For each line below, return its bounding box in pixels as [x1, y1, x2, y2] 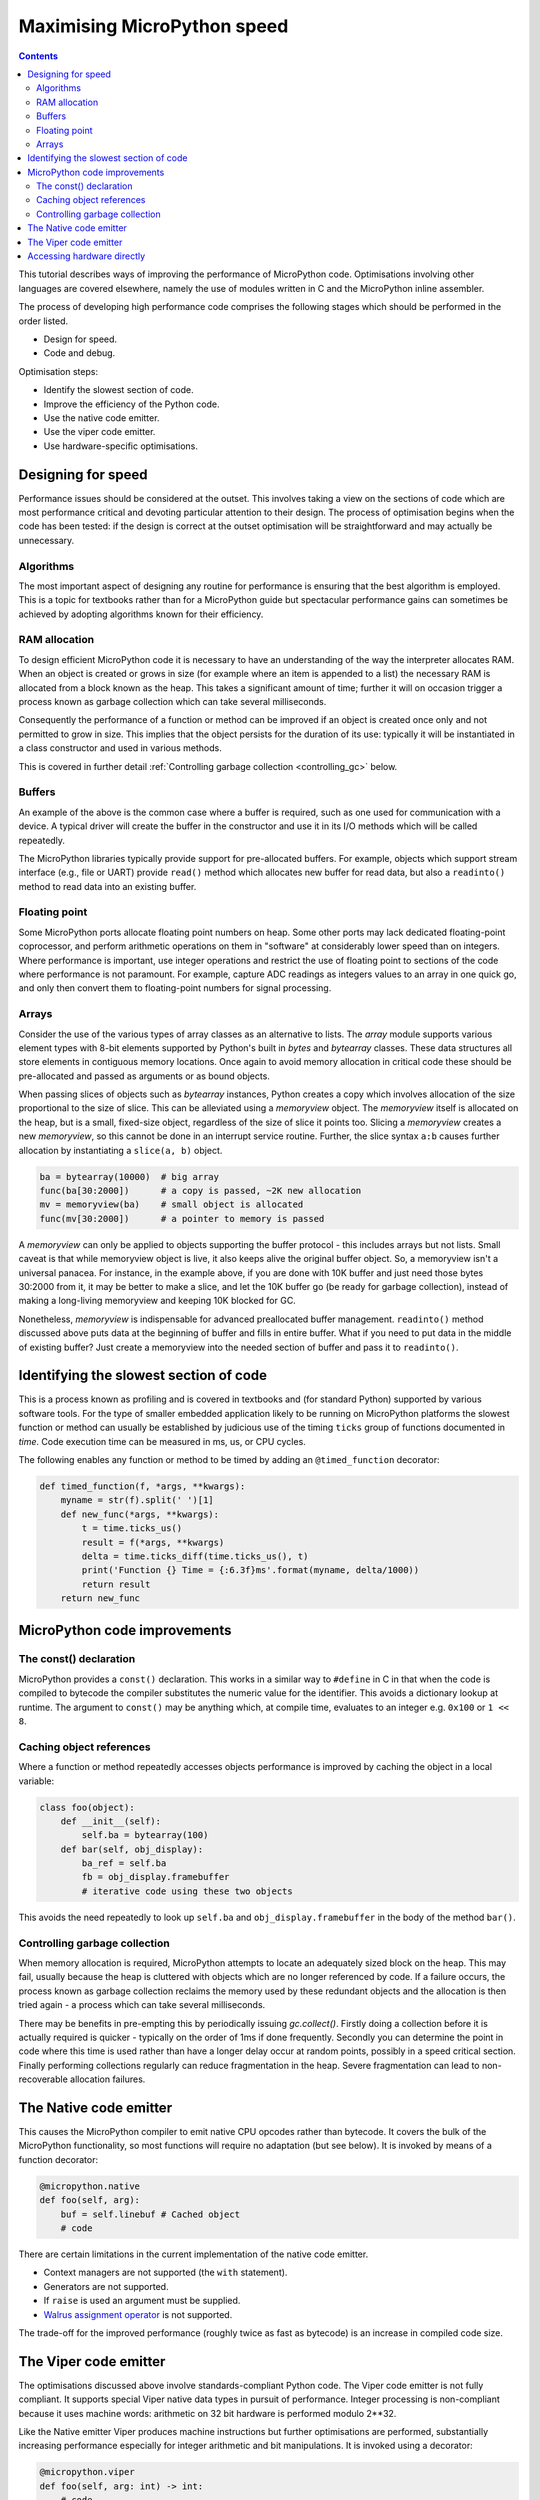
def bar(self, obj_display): [60, 1843, 204, 1855]
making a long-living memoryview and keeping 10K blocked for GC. [18, 1295, 297, 1307]
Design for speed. [43, 333, 118, 345]
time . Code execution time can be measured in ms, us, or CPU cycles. [18, 1435, 307, 1447]
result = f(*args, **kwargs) [81, 1536, 225, 1548]
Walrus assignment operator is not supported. [43, 2308, 233, 2320]
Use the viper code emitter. [43, 426, 156, 438]
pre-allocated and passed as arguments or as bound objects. [18, 1070, 270, 1082]
